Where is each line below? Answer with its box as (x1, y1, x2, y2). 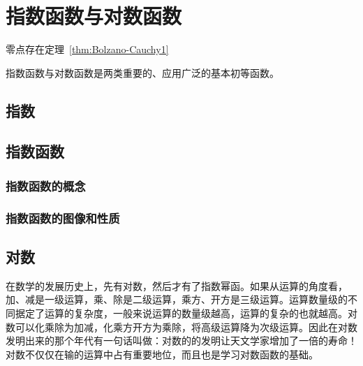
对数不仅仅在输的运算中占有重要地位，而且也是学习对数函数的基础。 (6, 346, 318, 361)
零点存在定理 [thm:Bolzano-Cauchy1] (6, 42, 169, 57)
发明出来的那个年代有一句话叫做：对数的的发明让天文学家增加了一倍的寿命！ (6, 333, 357, 348)
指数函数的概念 (6, 177, 86, 194)
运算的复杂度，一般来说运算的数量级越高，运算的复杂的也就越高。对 (44, 305, 357, 320)
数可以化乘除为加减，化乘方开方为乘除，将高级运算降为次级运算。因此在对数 (6, 319, 357, 334)
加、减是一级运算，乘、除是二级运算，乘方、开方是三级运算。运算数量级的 (6, 292, 348, 307)
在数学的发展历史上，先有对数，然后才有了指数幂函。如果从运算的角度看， (6, 278, 348, 293)
